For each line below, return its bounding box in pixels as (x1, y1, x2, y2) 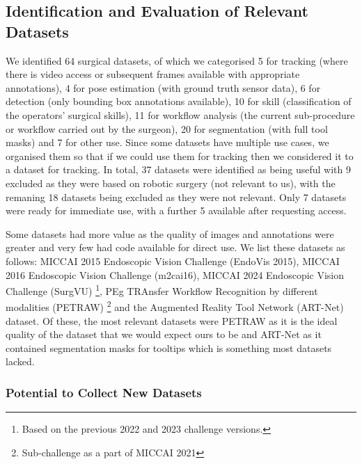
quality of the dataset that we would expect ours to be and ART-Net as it (6, 327, 322, 342)
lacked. (6, 354, 35, 369)
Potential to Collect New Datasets (6, 383, 202, 401)
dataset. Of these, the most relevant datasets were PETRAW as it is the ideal (6, 313, 338, 328)
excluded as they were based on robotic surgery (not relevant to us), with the (6, 175, 336, 190)
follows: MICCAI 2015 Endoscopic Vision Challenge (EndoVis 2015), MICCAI (6, 253, 340, 268)
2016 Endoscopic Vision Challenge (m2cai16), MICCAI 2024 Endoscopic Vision (6, 267, 345, 282)
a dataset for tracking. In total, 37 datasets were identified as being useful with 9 (6, 162, 351, 177)
